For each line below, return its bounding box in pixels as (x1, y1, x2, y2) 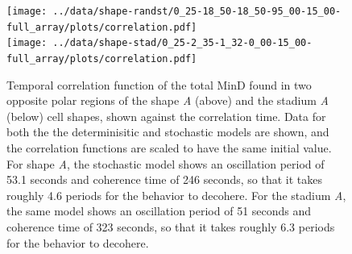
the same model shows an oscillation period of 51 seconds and (6, 202, 312, 219)
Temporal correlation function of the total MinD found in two (6, 76, 312, 93)
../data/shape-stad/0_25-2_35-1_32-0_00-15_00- (52, 37, 313, 49)
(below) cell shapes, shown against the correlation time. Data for (6, 107, 326, 124)
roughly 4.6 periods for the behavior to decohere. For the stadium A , (6, 186, 346, 203)
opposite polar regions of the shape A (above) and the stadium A (6, 92, 329, 109)
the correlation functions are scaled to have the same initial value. (6, 139, 332, 156)
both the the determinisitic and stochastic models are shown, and (6, 123, 329, 140)
